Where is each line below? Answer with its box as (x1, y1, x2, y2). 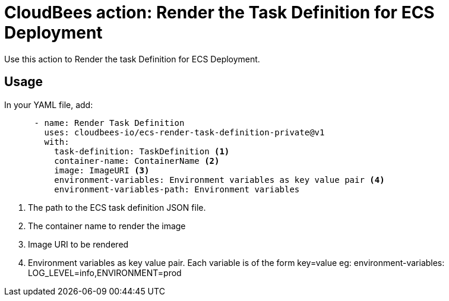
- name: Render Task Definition (34, 118, 185, 128)
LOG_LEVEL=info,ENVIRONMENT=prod (28, 267, 182, 278)
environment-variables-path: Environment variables (54, 184, 300, 194)
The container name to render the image (28, 220, 186, 231)
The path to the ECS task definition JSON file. (28, 202, 206, 213)
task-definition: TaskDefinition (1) (54, 146, 230, 156)
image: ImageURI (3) (54, 165, 150, 175)
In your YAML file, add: (4, 99, 93, 110)
